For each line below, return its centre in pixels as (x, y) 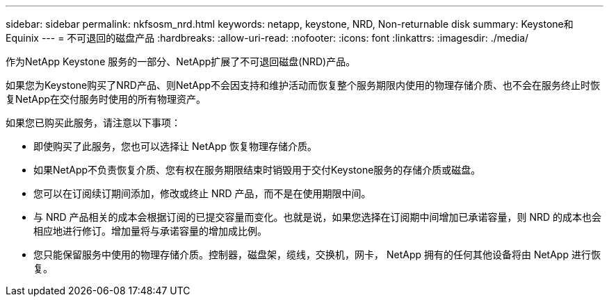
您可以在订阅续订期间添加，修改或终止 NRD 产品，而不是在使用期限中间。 (202, 193)
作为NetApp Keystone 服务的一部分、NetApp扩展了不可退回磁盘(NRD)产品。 (181, 61)
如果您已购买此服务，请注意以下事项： (93, 123)
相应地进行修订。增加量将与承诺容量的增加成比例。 (150, 231)
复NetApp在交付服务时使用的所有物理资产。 (106, 99)
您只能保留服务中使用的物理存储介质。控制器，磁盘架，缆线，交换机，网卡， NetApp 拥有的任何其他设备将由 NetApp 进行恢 (317, 254)
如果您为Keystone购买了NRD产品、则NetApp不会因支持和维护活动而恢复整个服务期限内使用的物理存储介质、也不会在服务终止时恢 (303, 85)
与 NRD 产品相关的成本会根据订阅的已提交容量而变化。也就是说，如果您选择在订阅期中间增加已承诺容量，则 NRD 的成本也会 (318, 217)
